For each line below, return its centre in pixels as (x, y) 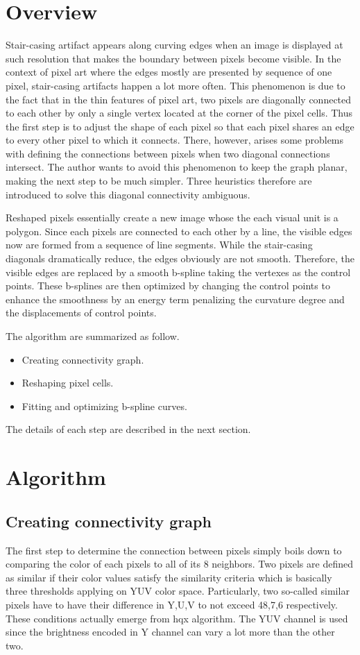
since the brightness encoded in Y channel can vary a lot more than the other (170, 632)
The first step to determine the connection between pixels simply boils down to (174, 550)
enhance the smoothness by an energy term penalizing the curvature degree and (175, 299)
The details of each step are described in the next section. (128, 429)
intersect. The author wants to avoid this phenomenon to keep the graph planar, (177, 167)
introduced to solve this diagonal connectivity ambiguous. (128, 194)
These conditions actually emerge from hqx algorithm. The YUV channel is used (177, 618)
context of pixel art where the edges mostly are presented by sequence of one (169, 72)
